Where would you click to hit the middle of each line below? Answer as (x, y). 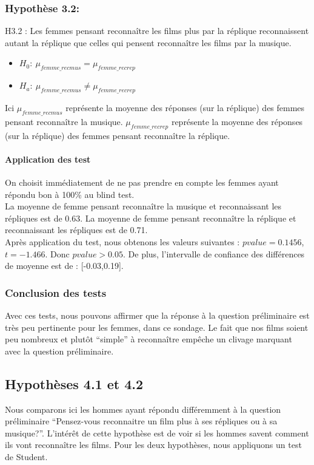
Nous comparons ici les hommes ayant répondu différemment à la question (143, 409)
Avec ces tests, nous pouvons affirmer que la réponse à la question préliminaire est (157, 315)
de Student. (26, 456)
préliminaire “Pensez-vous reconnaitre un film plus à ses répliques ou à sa (141, 421)
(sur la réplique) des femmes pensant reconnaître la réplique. (118, 135)
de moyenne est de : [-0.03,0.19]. (64, 266)
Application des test (48, 159)
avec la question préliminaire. (59, 351)
